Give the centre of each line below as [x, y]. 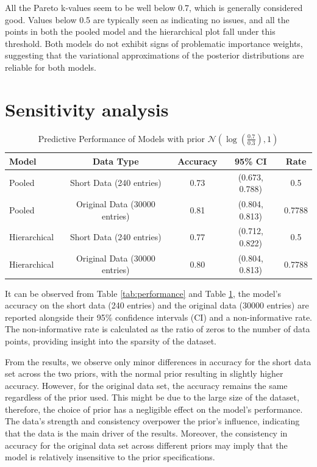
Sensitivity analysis [87, 109]
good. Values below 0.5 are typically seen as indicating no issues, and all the [147, 19]
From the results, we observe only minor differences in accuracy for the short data [158, 361]
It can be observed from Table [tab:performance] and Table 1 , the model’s [143, 293]
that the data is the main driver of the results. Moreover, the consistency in [146, 433]
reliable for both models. [51, 67]
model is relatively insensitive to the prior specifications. [110, 457]
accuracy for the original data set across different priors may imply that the [146, 445]
